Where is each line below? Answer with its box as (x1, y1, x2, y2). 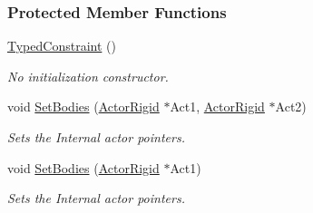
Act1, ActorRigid (170, 97, 265, 116)
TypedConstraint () (7, 36, 116, 55)
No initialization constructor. (7, 66, 169, 85)
